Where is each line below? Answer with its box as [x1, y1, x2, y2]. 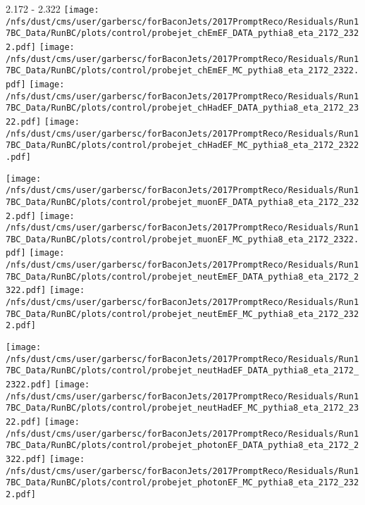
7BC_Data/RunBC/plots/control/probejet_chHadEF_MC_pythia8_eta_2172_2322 [6, 140, 359, 151]
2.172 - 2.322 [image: [6, 1, 99, 15]
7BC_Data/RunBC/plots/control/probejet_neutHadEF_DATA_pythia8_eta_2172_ [6, 366, 359, 376]
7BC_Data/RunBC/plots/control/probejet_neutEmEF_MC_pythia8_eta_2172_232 [6, 308, 359, 319]
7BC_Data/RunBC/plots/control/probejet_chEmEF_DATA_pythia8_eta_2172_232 [6, 28, 359, 39]
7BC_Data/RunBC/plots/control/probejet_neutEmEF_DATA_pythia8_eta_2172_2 [6, 271, 359, 282]
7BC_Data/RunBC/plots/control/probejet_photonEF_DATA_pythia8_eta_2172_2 [6, 440, 359, 451]
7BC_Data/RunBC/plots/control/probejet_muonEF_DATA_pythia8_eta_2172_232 [6, 197, 359, 207]
